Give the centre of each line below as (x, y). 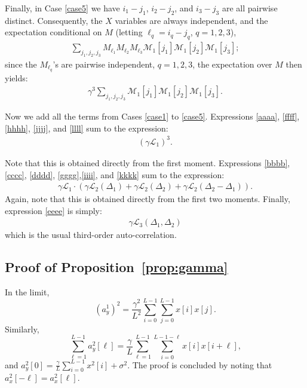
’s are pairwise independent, (104, 64)
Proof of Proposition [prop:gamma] (116, 267)
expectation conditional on (53, 32)
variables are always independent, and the (191, 20)
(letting (129, 32)
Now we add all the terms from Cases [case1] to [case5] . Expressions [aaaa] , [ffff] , (152, 116)
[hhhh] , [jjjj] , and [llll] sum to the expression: (87, 128)
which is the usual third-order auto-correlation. (91, 235)
